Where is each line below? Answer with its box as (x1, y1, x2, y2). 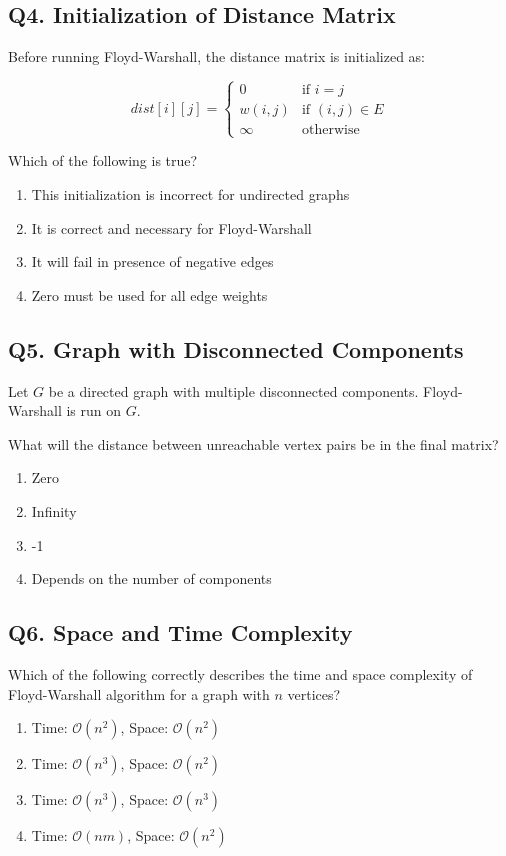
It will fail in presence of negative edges (31, 251, 274, 272)
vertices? (287, 683, 341, 704)
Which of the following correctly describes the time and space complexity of (8, 663, 473, 684)
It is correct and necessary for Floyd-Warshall (31, 217, 312, 238)
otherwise (301, 123, 360, 138)
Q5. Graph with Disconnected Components (8, 333, 464, 364)
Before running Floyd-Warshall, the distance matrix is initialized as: (8, 46, 426, 67)
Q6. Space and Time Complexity (8, 617, 353, 648)
